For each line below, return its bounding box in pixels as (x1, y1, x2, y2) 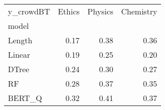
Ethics (57, 5, 80, 17)
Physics (87, 5, 113, 17)
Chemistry (121, 5, 158, 17)
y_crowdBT (8, 5, 50, 17)
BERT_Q (8, 92, 42, 104)
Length (8, 34, 33, 46)
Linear (8, 49, 30, 60)
